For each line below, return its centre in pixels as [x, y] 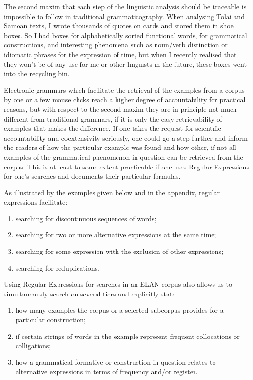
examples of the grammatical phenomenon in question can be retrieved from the [124, 157]
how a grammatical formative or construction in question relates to [116, 362]
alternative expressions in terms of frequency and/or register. [107, 371]
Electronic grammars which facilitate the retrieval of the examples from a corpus [124, 90]
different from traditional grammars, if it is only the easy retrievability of [113, 118]
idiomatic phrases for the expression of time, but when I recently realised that [120, 54]
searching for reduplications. [57, 267]
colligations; [33, 346]
